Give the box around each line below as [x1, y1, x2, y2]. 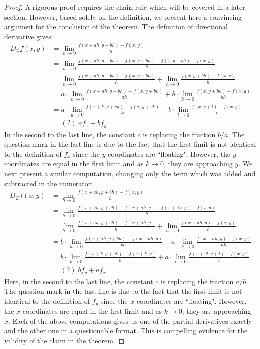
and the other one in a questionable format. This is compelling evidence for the [4, 325, 248, 336]
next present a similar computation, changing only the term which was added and [4, 168, 256, 179]
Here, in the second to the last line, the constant [4, 276, 153, 286]
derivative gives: [4, 31, 53, 41]
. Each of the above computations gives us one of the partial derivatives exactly [8, 315, 252, 326]
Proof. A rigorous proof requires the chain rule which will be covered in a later [4, 2, 245, 12]
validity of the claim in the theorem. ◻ [4, 335, 125, 345]
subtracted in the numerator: [4, 178, 93, 188]
